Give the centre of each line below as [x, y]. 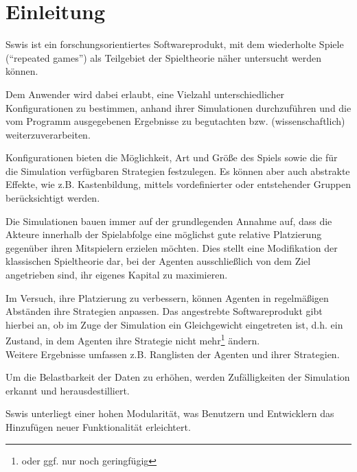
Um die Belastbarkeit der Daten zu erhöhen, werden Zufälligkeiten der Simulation [178, 377]
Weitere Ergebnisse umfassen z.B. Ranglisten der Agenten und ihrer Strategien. [173, 354]
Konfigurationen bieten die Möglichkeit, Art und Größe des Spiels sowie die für [172, 157]
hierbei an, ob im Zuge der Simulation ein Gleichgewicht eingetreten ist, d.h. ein [174, 324]
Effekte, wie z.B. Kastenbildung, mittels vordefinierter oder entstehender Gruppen [178, 184]
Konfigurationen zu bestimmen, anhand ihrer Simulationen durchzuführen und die [178, 107]
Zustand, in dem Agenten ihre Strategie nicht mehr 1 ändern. [133, 340]
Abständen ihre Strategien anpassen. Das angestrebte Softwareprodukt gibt [164, 311]
